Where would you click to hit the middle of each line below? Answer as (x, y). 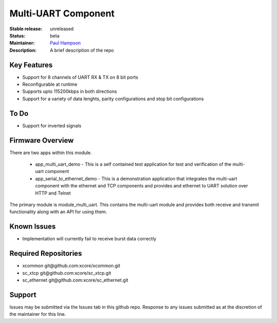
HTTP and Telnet (53, 193)
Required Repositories (46, 253)
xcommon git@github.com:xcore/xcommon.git (71, 266)
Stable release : (26, 29)
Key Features (31, 65)
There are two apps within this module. (51, 153)
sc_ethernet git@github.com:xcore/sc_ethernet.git (75, 280)
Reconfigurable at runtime (50, 84)
